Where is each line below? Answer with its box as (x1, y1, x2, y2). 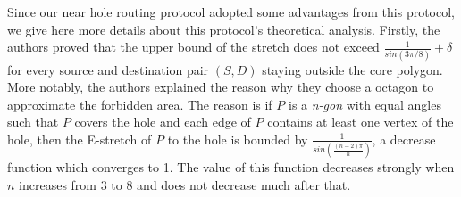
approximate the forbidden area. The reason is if (7, 94, 272, 113)
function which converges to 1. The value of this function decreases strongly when (7, 158, 455, 176)
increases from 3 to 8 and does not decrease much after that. (19, 175, 351, 193)
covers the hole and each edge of (74, 112, 251, 131)
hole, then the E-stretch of (7, 129, 152, 148)
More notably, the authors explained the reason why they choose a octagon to (7, 78, 434, 96)
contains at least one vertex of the (267, 112, 454, 131)
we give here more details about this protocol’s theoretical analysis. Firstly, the (7, 20, 440, 38)
